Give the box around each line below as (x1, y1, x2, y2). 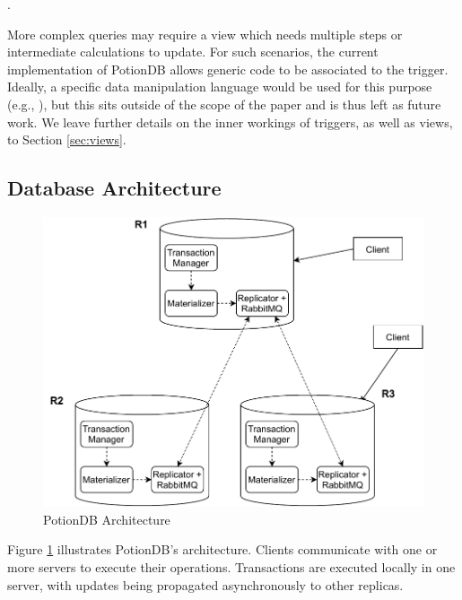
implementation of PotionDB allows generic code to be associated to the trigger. (7, 59, 449, 78)
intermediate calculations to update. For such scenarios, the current (7, 42, 379, 61)
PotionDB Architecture (43, 509, 170, 528)
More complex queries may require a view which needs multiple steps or (7, 24, 403, 43)
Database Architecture (7, 174, 222, 202)
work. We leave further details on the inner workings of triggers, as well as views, (7, 112, 453, 131)
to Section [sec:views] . (7, 130, 126, 149)
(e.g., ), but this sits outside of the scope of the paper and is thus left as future (7, 94, 441, 113)
